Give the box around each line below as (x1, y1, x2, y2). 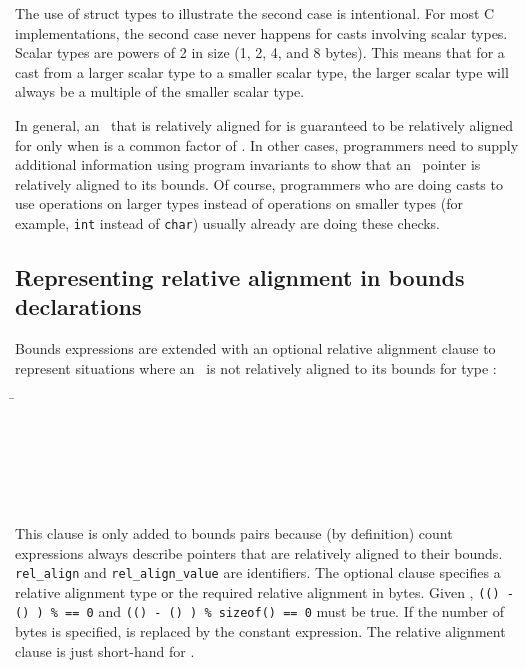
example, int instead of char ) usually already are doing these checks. (15, 212, 441, 233)
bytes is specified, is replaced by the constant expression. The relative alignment (15, 621, 506, 642)
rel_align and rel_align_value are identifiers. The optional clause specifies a (15, 562, 501, 583)
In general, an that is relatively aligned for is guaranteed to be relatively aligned (15, 114, 514, 135)
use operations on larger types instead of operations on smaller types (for (15, 193, 463, 214)
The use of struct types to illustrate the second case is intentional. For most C (15, 3, 495, 23)
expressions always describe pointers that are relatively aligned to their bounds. (15, 542, 503, 563)
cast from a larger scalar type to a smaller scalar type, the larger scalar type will (15, 61, 509, 82)
